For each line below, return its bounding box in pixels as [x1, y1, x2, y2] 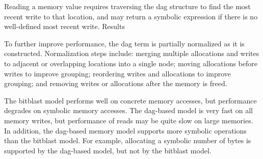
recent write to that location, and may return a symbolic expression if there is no [4, 11, 258, 21]
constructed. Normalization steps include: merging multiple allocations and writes [4, 48, 259, 59]
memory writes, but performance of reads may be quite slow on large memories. [4, 115, 253, 125]
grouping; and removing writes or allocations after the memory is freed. [4, 78, 227, 89]
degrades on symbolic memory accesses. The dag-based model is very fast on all [4, 105, 253, 116]
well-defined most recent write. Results [4, 21, 125, 32]
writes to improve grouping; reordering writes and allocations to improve [4, 68, 231, 78]
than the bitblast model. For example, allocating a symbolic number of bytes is [4, 135, 251, 146]
